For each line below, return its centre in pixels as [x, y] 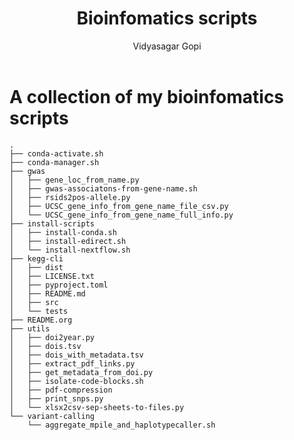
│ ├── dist [36, 267]
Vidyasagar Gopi [167, 46]
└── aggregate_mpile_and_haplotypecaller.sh [121, 425]
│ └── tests [39, 311]
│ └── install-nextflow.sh [70, 250]
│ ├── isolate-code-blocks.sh [76, 381]
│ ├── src [34, 302]
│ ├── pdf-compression [61, 390]
